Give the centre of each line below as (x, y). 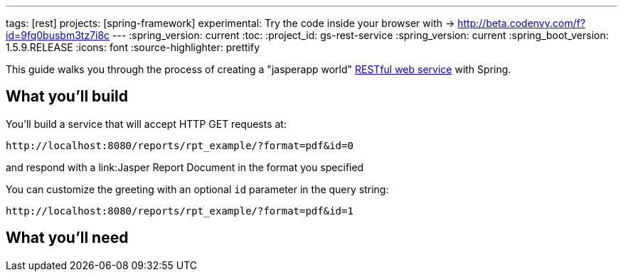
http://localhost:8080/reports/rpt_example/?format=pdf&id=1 (180, 211)
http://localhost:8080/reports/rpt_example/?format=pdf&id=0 (180, 145)
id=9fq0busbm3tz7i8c (58, 35)
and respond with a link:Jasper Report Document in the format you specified (185, 167)
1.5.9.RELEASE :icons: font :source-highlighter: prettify (133, 47)
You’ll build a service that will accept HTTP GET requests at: (146, 124)
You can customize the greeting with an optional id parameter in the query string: (197, 189)
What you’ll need (67, 238)
